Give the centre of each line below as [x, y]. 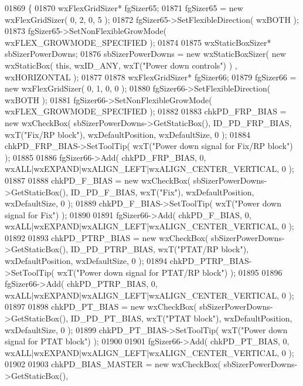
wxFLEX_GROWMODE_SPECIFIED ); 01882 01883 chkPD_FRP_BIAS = [146, 111]
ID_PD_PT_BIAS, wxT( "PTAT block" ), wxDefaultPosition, [181, 318]
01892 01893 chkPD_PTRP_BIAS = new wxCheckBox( [107, 237]
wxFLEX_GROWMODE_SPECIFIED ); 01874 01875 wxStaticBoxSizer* [138, 42]
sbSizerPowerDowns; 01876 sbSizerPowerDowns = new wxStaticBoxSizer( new [145, 54]
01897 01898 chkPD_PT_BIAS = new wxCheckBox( [101, 307]
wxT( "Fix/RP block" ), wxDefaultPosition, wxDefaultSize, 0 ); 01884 [127, 134]
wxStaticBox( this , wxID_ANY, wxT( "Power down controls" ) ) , [121, 65]
